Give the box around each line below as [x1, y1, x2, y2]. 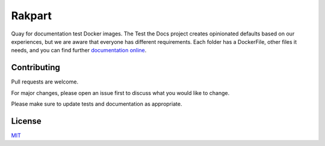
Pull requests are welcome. [11, 78, 78, 85]
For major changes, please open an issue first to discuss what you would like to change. [11, 89, 230, 96]
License [11, 116, 42, 126]
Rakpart [11, 9, 52, 22]
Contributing [11, 62, 60, 73]
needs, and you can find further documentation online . [11, 47, 147, 54]
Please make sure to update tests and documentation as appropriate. [11, 100, 182, 108]
